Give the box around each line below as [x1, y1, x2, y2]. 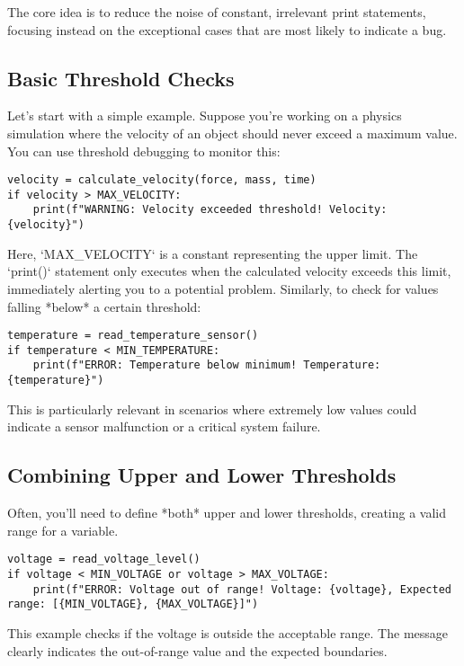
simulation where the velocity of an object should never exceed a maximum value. [7, 123, 458, 142]
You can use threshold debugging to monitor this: [7, 141, 281, 160]
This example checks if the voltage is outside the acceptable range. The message [7, 624, 449, 642]
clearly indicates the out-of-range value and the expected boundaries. [7, 641, 388, 660]
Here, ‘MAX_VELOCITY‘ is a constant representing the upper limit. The [7, 244, 418, 262]
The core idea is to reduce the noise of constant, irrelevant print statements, [7, 3, 426, 21]
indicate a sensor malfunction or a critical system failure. [7, 417, 321, 436]
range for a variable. [7, 520, 119, 539]
